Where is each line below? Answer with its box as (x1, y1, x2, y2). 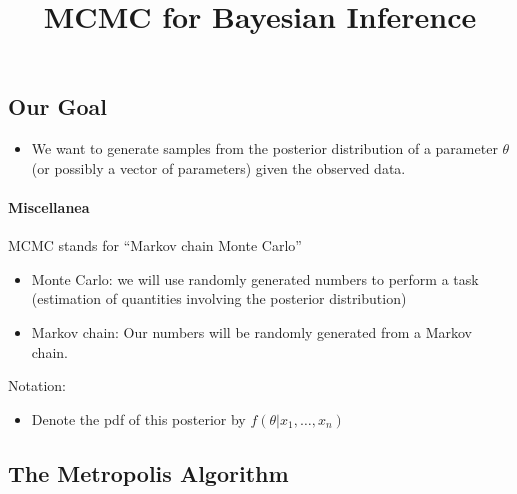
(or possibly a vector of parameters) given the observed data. (31, 157, 406, 178)
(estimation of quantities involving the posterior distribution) (31, 288, 407, 309)
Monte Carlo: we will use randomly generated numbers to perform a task (31, 268, 479, 289)
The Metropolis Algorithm (8, 457, 289, 488)
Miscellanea (8, 196, 90, 217)
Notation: (8, 375, 66, 396)
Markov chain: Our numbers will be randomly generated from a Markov (31, 321, 473, 342)
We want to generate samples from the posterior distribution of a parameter (31, 138, 498, 159)
